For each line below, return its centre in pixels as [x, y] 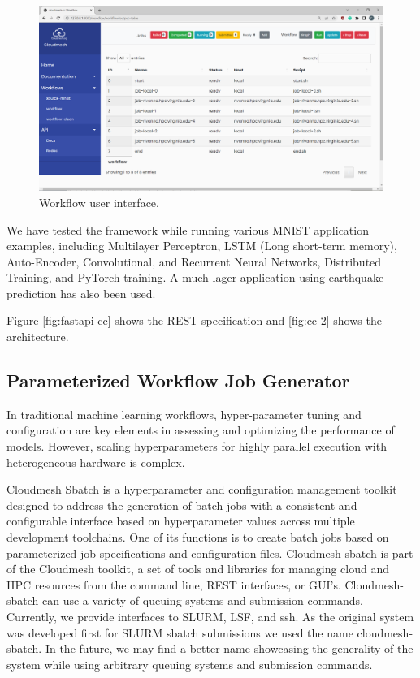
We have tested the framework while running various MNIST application [188, 229]
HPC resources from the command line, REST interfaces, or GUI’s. [174, 584]
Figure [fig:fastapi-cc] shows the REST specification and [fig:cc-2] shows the [194, 320]
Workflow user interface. [99, 202]
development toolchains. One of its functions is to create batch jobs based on [198, 537]
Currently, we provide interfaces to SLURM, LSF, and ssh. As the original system [210, 616]
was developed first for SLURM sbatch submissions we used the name [180, 632]
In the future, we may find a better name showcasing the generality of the [229, 648]
